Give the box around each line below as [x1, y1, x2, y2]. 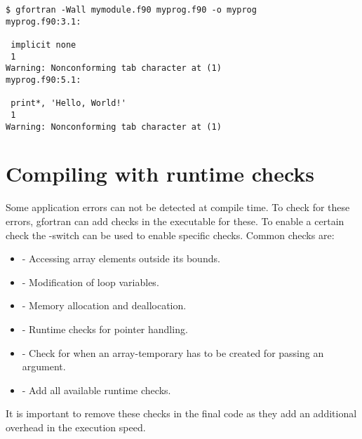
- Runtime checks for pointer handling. [22, 321, 188, 336]
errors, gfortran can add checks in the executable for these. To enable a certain [6, 213, 344, 228]
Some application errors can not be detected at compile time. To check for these [6, 200, 350, 215]
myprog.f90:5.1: [6, 74, 81, 85]
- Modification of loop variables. [22, 274, 159, 289]
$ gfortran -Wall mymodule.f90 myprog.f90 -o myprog [6, 5, 257, 15]
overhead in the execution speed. [6, 419, 146, 434]
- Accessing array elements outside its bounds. [22, 251, 220, 266]
